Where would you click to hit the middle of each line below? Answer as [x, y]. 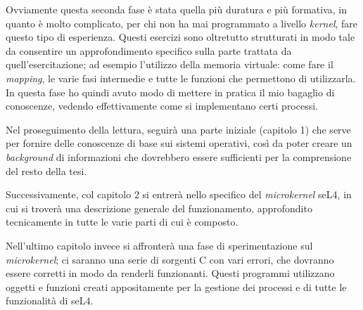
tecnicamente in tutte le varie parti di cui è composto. [122, 222]
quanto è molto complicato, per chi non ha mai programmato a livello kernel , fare [182, 23]
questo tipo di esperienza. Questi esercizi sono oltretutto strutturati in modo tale [180, 37]
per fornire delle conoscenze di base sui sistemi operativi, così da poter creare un [179, 143]
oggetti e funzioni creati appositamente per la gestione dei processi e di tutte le [176, 286]
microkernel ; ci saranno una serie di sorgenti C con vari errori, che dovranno [170, 259]
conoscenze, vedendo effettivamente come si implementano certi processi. [162, 106]
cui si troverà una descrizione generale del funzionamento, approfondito [159, 208]
